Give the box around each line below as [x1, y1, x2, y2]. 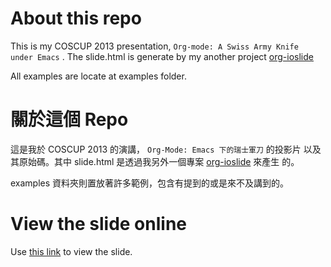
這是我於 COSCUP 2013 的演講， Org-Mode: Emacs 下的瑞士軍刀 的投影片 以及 [10, 143, 322, 155]
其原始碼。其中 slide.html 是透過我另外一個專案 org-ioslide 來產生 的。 [10, 155, 300, 167]
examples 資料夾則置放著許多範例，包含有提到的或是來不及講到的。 [10, 177, 290, 189]
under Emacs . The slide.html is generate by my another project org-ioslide [10, 50, 314, 62]
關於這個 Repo [10, 108, 129, 131]
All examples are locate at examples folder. [10, 70, 187, 82]
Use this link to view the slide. [10, 245, 133, 257]
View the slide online [10, 213, 187, 236]
